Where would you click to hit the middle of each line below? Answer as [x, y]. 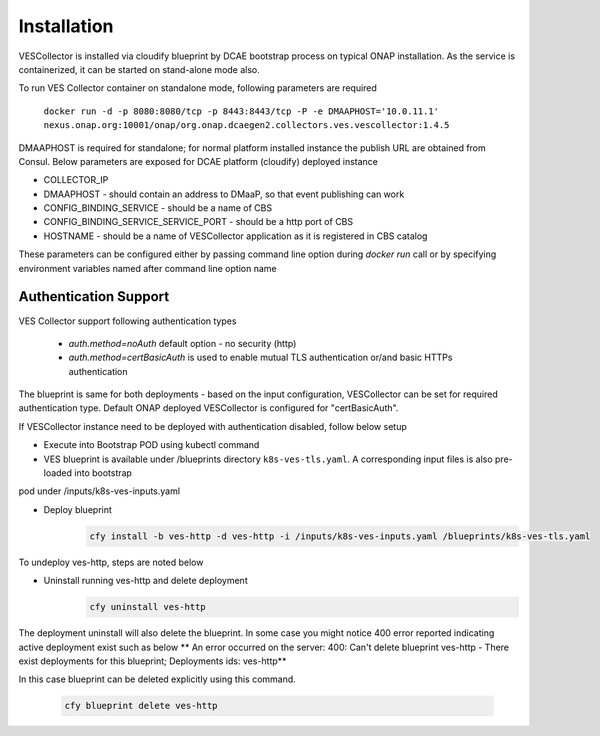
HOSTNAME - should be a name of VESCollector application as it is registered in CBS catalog [235, 236]
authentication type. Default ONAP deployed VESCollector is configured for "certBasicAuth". [208, 408]
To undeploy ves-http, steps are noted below [111, 562]
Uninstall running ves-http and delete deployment [146, 581]
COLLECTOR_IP [76, 180]
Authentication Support [94, 296]
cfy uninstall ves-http [148, 607]
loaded [58, 473]
